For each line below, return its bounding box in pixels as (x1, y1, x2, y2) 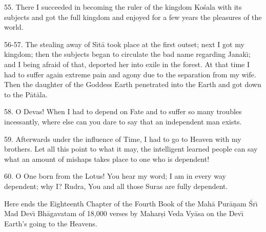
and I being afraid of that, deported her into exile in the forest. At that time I (4, 58, 250, 69)
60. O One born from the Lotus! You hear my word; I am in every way (4, 171, 226, 181)
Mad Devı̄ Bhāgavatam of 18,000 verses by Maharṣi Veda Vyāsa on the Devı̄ (4, 208, 243, 219)
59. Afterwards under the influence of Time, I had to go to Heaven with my (4, 133, 241, 144)
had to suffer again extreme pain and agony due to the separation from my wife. (4, 69, 256, 79)
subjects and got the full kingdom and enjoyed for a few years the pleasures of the (4, 11, 262, 22)
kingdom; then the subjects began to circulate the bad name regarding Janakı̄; (4, 49, 251, 59)
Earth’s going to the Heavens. (4, 218, 97, 228)
